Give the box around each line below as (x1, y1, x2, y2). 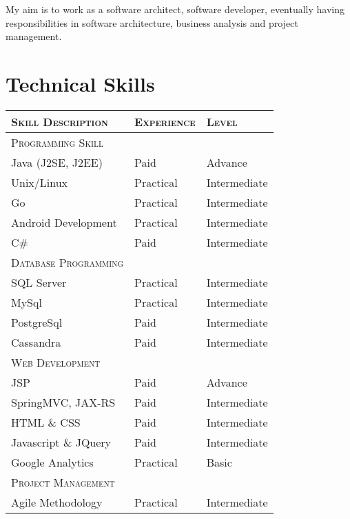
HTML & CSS (11, 414, 81, 430)
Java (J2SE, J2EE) (11, 154, 103, 170)
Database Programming (11, 254, 124, 270)
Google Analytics (11, 454, 94, 470)
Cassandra (11, 334, 61, 350)
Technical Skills (6, 69, 155, 97)
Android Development (11, 214, 117, 230)
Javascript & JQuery (11, 434, 112, 450)
